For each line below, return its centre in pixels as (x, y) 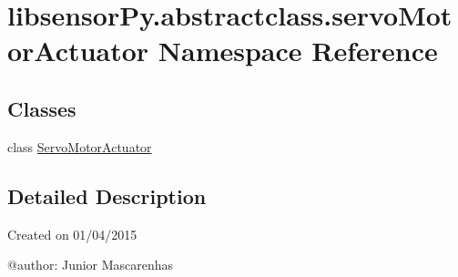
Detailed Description (107, 195)
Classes (42, 108)
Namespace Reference (298, 51)
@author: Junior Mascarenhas (91, 265)
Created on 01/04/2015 (72, 234)
